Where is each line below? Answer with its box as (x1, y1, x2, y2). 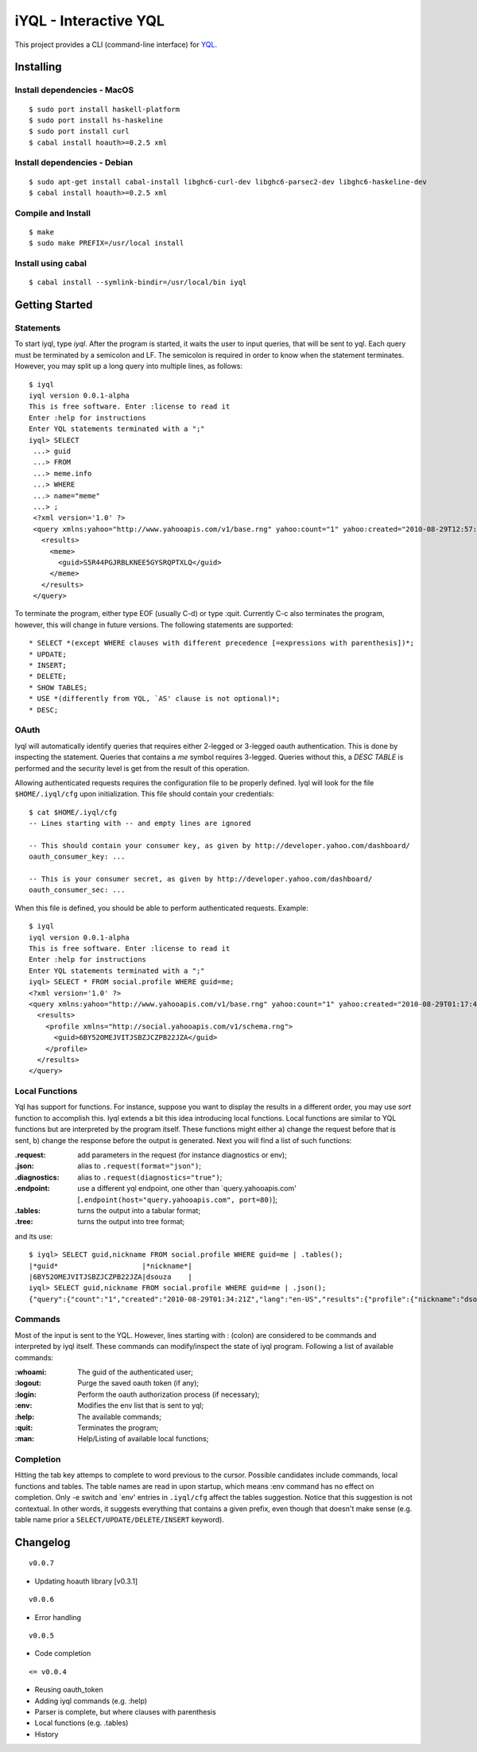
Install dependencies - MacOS (14, 84, 134, 95)
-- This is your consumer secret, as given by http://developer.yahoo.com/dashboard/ (29, 874, 373, 884)
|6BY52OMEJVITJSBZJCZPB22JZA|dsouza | (29, 1272, 192, 1281)
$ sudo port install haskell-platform (29, 104, 180, 114)
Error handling (34, 1612, 82, 1622)
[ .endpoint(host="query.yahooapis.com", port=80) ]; (77, 1195, 278, 1204)
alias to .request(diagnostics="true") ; (77, 1173, 223, 1182)
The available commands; (77, 1412, 162, 1421)
